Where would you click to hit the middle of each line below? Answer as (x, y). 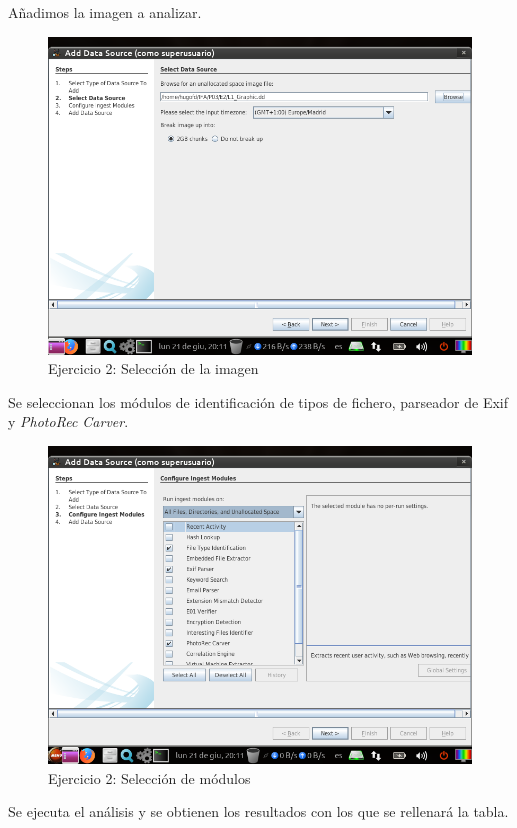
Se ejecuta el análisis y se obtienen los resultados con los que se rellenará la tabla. (258, 811)
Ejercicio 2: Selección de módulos (149, 777)
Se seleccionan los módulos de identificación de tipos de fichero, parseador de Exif (258, 401)
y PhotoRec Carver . (68, 421)
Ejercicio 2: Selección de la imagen (153, 368)
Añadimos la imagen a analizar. (105, 12)
